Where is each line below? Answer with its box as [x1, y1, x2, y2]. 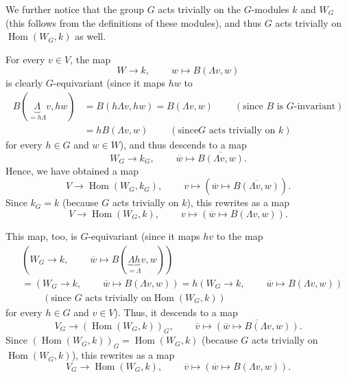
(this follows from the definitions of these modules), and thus [5, 15, 262, 30]
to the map [216, 229, 263, 243]
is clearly [5, 76, 43, 90]
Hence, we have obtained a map [5, 163, 139, 177]
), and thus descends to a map [119, 137, 247, 152]
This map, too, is [5, 229, 77, 243]
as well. [75, 29, 106, 43]
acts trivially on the [158, 2, 241, 16]
